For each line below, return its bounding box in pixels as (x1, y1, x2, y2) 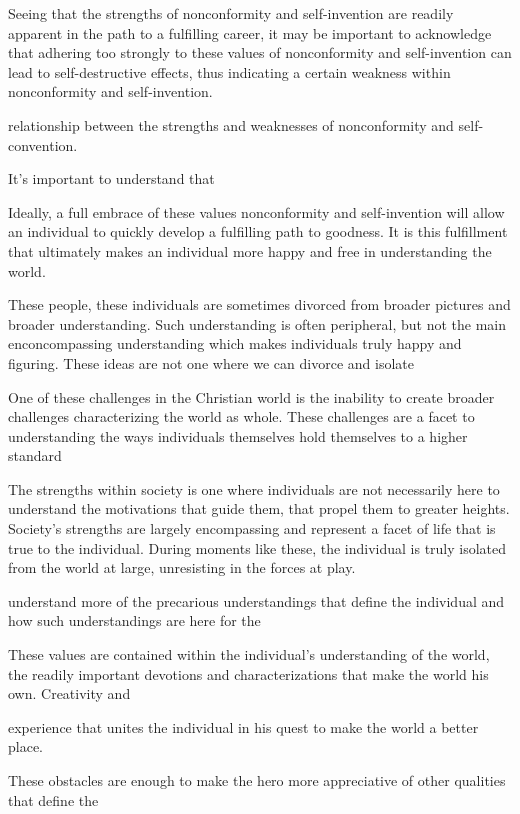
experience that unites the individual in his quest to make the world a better (8, 716, 479, 737)
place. (8, 736, 43, 757)
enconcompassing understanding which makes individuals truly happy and (8, 333, 462, 354)
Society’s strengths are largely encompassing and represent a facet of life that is (8, 518, 496, 539)
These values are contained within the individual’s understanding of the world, (8, 644, 490, 665)
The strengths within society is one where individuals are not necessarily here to (8, 478, 500, 499)
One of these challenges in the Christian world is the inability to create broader (8, 386, 495, 407)
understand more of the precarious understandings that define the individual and (8, 590, 505, 611)
